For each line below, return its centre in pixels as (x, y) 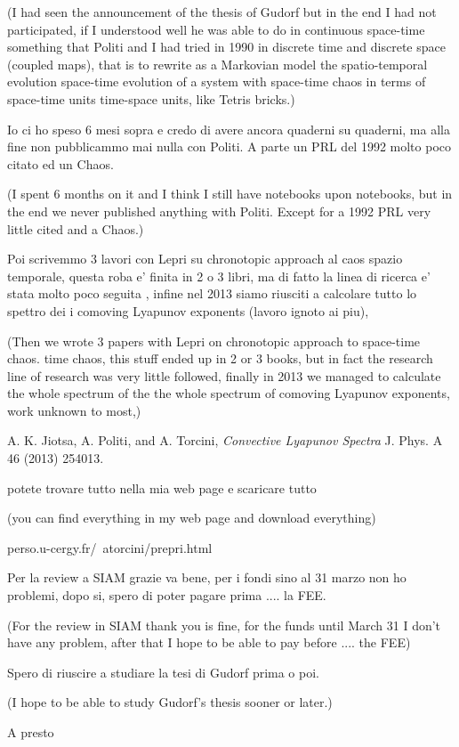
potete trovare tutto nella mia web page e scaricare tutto (162, 487)
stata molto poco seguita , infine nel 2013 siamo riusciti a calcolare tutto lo (212, 293)
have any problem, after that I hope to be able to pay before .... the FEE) (209, 642)
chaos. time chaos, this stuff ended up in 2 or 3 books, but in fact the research (220, 358)
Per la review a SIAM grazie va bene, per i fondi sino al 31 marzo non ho (207, 577)
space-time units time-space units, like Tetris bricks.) (151, 98)
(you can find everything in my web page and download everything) (192, 518)
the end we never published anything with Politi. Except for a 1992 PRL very (219, 211)
